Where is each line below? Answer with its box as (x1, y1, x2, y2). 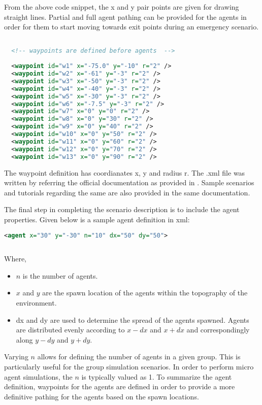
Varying (4, 351, 28, 362)
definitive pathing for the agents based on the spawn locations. (4, 391, 199, 401)
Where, (4, 253, 26, 264)
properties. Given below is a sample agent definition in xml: (4, 214, 190, 224)
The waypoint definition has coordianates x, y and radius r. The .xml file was (4, 167, 245, 178)
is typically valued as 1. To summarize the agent (81, 371, 232, 382)
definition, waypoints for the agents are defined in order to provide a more (4, 381, 235, 392)
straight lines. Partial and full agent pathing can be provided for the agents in (4, 11, 247, 22)
